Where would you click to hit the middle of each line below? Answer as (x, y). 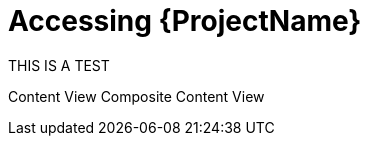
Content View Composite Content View (136, 96)
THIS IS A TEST (59, 65)
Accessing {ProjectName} (185, 21)
